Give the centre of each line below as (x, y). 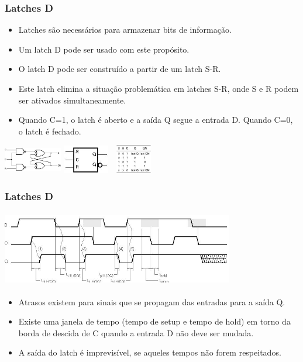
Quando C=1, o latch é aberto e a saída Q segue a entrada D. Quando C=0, (156, 120)
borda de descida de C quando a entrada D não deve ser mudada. (136, 332)
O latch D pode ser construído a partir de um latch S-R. (120, 69)
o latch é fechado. (50, 131)
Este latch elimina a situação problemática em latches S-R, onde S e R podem (159, 88)
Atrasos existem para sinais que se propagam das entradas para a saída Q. (152, 301)
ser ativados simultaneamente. (72, 100)
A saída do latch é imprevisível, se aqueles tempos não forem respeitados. (150, 352)
